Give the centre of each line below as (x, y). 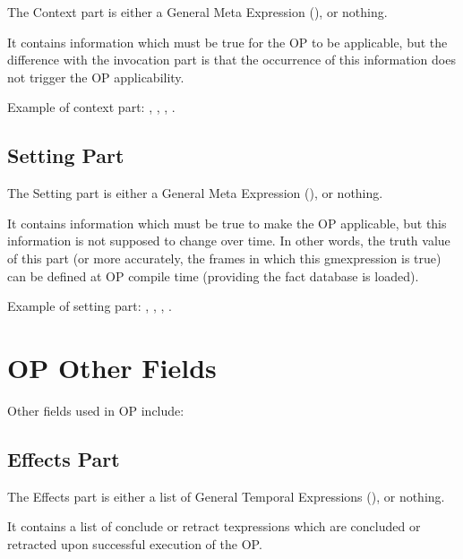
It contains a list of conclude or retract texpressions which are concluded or (214, 526)
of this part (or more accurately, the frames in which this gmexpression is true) (224, 258)
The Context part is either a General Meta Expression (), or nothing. (197, 12)
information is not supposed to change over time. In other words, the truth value (229, 241)
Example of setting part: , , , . (90, 306)
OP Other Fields (112, 367)
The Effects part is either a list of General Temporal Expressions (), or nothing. (226, 496)
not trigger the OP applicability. (96, 77)
